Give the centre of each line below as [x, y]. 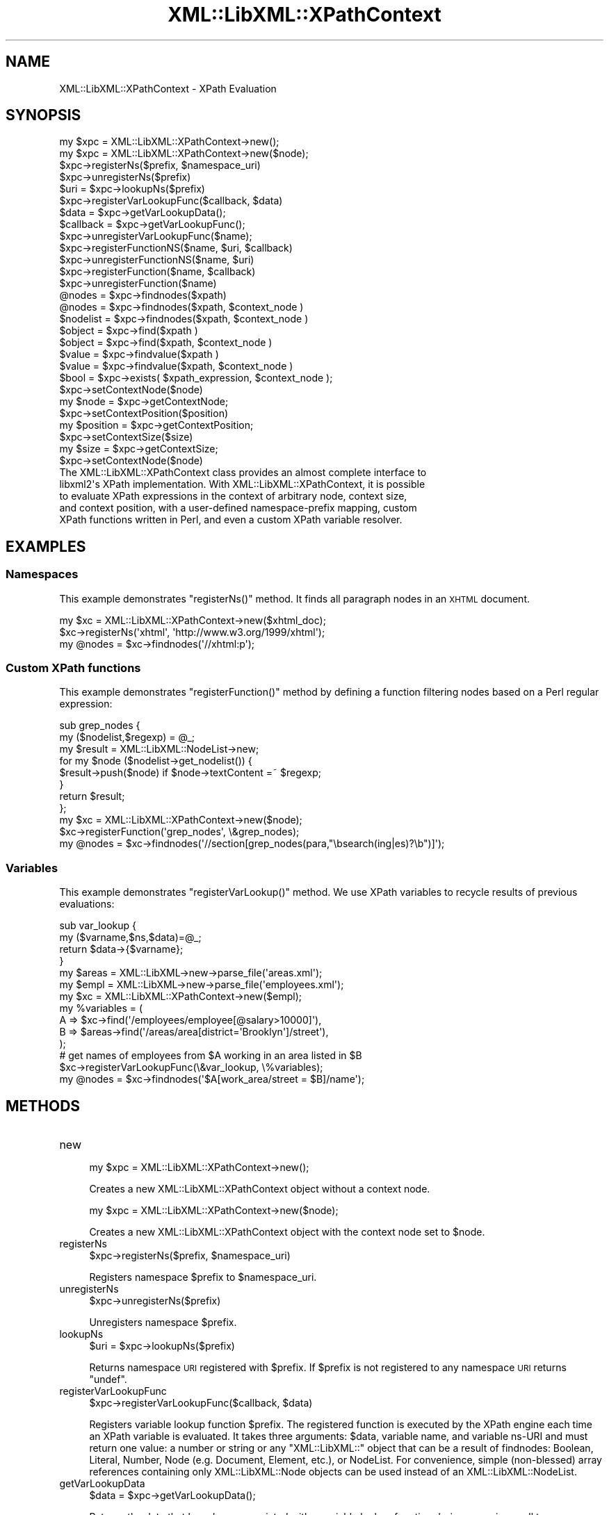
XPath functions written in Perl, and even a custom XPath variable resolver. [231, 520]
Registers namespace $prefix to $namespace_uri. [203, 1277]
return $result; [92, 796]
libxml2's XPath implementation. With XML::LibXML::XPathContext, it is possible [242, 484]
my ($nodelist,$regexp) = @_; [127, 737]
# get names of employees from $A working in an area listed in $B [211, 1056]
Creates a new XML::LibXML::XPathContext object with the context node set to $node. [287, 1232]
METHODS [43, 1106]
